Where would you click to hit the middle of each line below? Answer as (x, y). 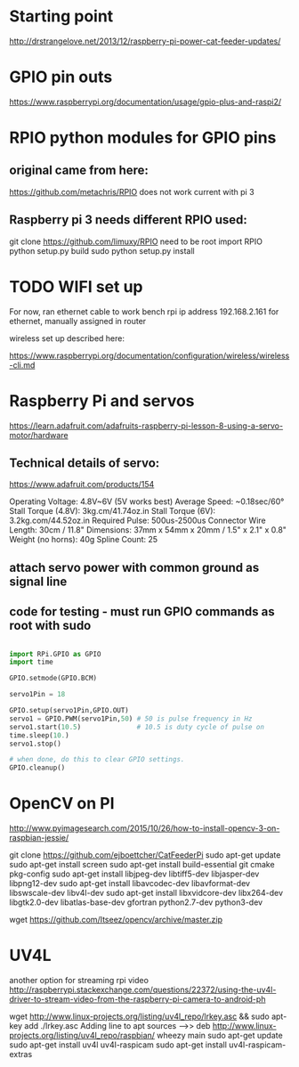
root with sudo (50, 626)
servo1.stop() (36, 744)
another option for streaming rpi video (79, 981)
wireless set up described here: (67, 338)
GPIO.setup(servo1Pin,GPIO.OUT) (69, 711)
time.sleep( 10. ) (39, 735)
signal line (38, 581)
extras (21, 1055)
